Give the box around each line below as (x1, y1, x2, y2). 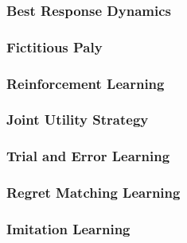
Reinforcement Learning (6, 73, 165, 93)
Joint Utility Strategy (6, 110, 149, 129)
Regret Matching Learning (6, 183, 181, 202)
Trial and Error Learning (6, 146, 170, 166)
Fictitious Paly (6, 37, 103, 56)
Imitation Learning (6, 218, 131, 238)
